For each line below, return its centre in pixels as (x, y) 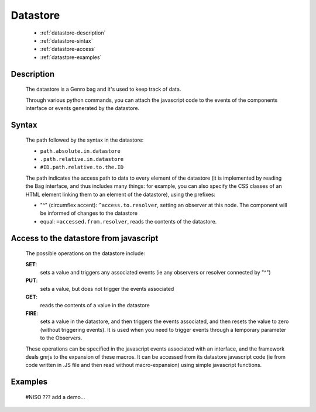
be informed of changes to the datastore (89, 213)
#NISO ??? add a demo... (55, 397)
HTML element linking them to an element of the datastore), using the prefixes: (121, 194)
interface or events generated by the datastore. (83, 108)
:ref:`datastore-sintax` (66, 40)
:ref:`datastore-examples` (71, 57)
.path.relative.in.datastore (82, 159)
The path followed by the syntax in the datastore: (85, 140)
